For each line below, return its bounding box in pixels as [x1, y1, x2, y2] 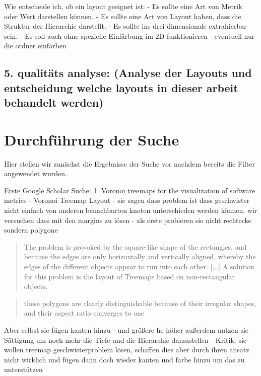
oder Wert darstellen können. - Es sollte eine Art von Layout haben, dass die [4, 11, 241, 21]
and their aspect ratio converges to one [24, 308, 145, 318]
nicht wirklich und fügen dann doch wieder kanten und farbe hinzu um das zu [4, 354, 245, 364]
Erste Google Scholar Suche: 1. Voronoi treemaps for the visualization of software [4, 185, 255, 195]
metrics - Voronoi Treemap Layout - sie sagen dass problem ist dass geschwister [4, 195, 250, 205]
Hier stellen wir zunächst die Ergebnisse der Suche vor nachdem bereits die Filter [4, 158, 255, 169]
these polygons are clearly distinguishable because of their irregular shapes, [24, 297, 256, 308]
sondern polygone [4, 224, 58, 235]
